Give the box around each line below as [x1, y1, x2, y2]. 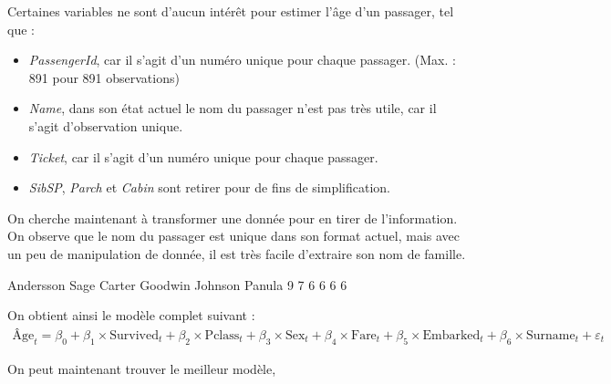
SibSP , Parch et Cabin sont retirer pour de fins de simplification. [28, 178, 390, 197]
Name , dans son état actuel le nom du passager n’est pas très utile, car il [28, 99, 437, 118]
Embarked [422, 328, 481, 342]
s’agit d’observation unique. [28, 116, 183, 135]
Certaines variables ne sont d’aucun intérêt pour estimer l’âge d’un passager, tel [7, 2, 454, 20]
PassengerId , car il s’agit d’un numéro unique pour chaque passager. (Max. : [28, 50, 456, 69]
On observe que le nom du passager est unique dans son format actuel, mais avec [7, 226, 461, 245]
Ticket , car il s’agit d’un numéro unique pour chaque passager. [28, 147, 378, 166]
